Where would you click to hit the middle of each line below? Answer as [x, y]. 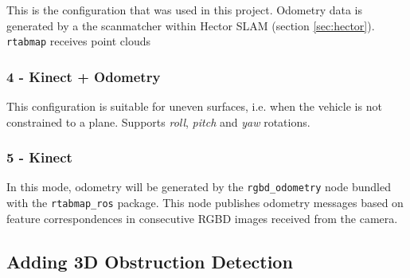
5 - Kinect [39, 157]
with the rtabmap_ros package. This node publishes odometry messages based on [205, 203]
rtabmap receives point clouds [78, 41]
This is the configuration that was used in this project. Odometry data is [185, 10]
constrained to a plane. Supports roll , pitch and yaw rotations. [158, 121]
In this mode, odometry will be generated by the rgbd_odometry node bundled [199, 187]
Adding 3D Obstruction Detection [150, 261]
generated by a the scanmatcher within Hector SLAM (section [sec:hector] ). [191, 25]
